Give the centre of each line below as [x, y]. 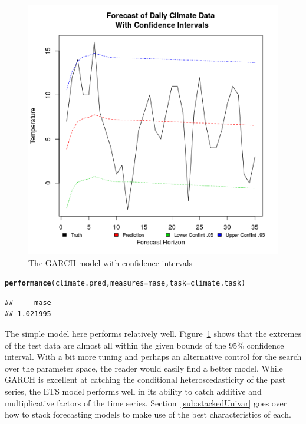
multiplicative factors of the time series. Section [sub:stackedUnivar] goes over [146, 403]
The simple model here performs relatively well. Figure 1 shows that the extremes [153, 334]
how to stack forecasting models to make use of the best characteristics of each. [148, 414]
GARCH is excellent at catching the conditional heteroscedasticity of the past [145, 380]
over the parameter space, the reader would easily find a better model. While [144, 368]
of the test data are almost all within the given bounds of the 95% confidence [144, 345]
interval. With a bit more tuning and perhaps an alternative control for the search [153, 357]
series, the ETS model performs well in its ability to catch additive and [133, 391]
